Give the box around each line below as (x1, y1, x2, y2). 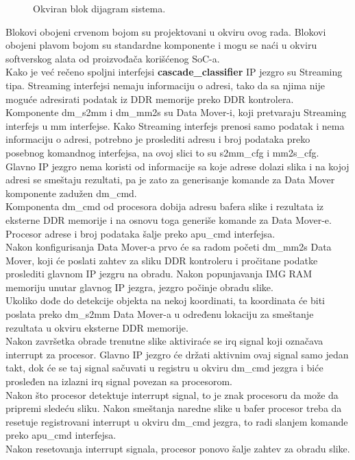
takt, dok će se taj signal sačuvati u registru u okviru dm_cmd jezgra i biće (5, 360, 323, 375)
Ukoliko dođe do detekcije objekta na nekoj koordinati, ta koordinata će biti (5, 293, 326, 308)
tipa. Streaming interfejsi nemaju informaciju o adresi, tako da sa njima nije (5, 78, 325, 92)
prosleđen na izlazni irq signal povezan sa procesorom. (5, 374, 233, 389)
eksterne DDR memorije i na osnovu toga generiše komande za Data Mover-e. (5, 212, 332, 227)
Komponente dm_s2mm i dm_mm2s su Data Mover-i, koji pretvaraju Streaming (5, 105, 347, 119)
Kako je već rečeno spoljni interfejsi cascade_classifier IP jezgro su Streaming (5, 65, 343, 79)
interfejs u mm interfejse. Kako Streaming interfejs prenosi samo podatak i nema (5, 118, 345, 133)
